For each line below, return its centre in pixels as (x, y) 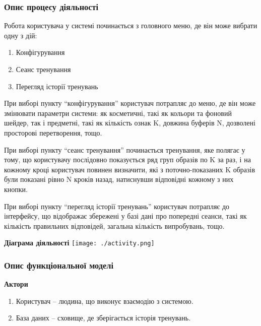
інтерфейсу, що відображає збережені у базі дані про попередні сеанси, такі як (125, 216)
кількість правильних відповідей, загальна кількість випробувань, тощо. (114, 225)
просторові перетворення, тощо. (53, 132)
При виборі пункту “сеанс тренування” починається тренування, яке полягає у (125, 149)
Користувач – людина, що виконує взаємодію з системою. (105, 301)
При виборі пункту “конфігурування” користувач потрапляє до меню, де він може (130, 103)
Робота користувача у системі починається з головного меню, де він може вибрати (131, 25)
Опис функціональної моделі (59, 265)
